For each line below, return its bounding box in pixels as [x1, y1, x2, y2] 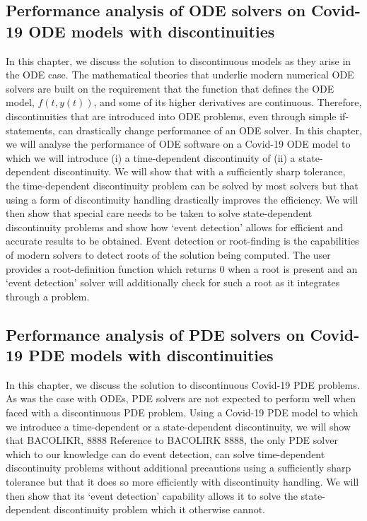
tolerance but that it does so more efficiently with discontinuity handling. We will [6, 474, 359, 489]
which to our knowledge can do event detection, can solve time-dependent [6, 446, 325, 461]
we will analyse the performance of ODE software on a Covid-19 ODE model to [6, 136, 351, 151]
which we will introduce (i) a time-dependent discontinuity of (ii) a [6, 150, 296, 165]
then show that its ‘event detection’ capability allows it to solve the [6, 488, 298, 503]
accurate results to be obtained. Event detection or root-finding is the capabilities [6, 233, 359, 248]
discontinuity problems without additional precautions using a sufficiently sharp [6, 460, 351, 475]
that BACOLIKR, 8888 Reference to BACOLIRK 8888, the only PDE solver [6, 433, 338, 447]
